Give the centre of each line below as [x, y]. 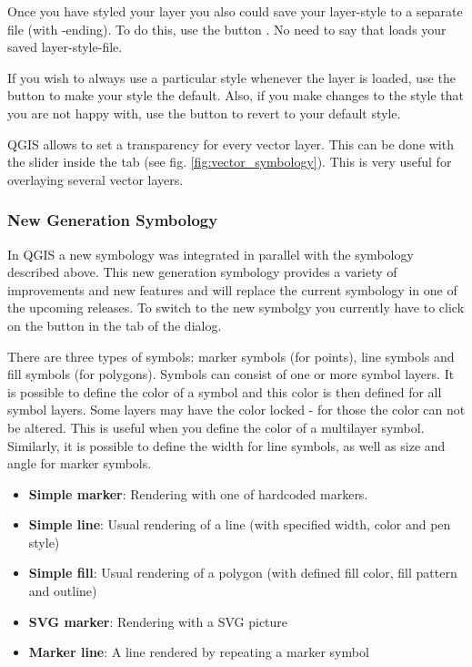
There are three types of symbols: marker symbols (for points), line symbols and [231, 356]
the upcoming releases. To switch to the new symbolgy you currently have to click [236, 308]
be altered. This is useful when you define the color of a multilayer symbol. [216, 427]
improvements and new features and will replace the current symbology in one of [232, 289]
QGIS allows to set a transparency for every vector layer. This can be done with [231, 144]
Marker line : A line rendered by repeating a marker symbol [199, 652]
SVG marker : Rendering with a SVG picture [158, 621]
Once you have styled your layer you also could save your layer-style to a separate [235, 11]
